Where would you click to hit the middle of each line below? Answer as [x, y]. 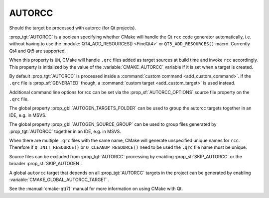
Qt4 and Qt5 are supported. [38, 51]
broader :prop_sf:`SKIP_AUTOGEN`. [46, 164]
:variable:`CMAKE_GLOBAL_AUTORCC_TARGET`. [59, 180]
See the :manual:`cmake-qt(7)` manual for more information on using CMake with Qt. [96, 189]
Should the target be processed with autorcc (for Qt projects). [73, 28]
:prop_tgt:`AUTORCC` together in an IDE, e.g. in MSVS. [65, 131]
